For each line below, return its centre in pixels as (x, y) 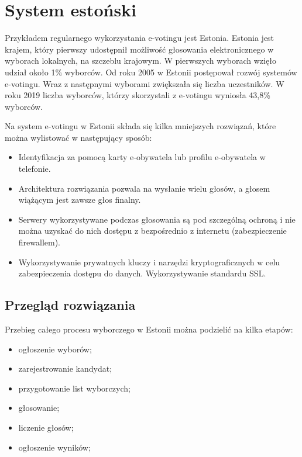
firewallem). (40, 242)
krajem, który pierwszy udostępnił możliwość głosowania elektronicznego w (139, 49)
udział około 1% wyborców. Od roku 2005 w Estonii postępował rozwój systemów (151, 72)
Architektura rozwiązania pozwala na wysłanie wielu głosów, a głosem (144, 188)
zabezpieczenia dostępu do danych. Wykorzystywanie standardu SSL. (142, 273)
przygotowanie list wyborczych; (74, 388)
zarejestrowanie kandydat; (65, 368)
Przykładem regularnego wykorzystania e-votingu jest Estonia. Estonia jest (140, 38)
